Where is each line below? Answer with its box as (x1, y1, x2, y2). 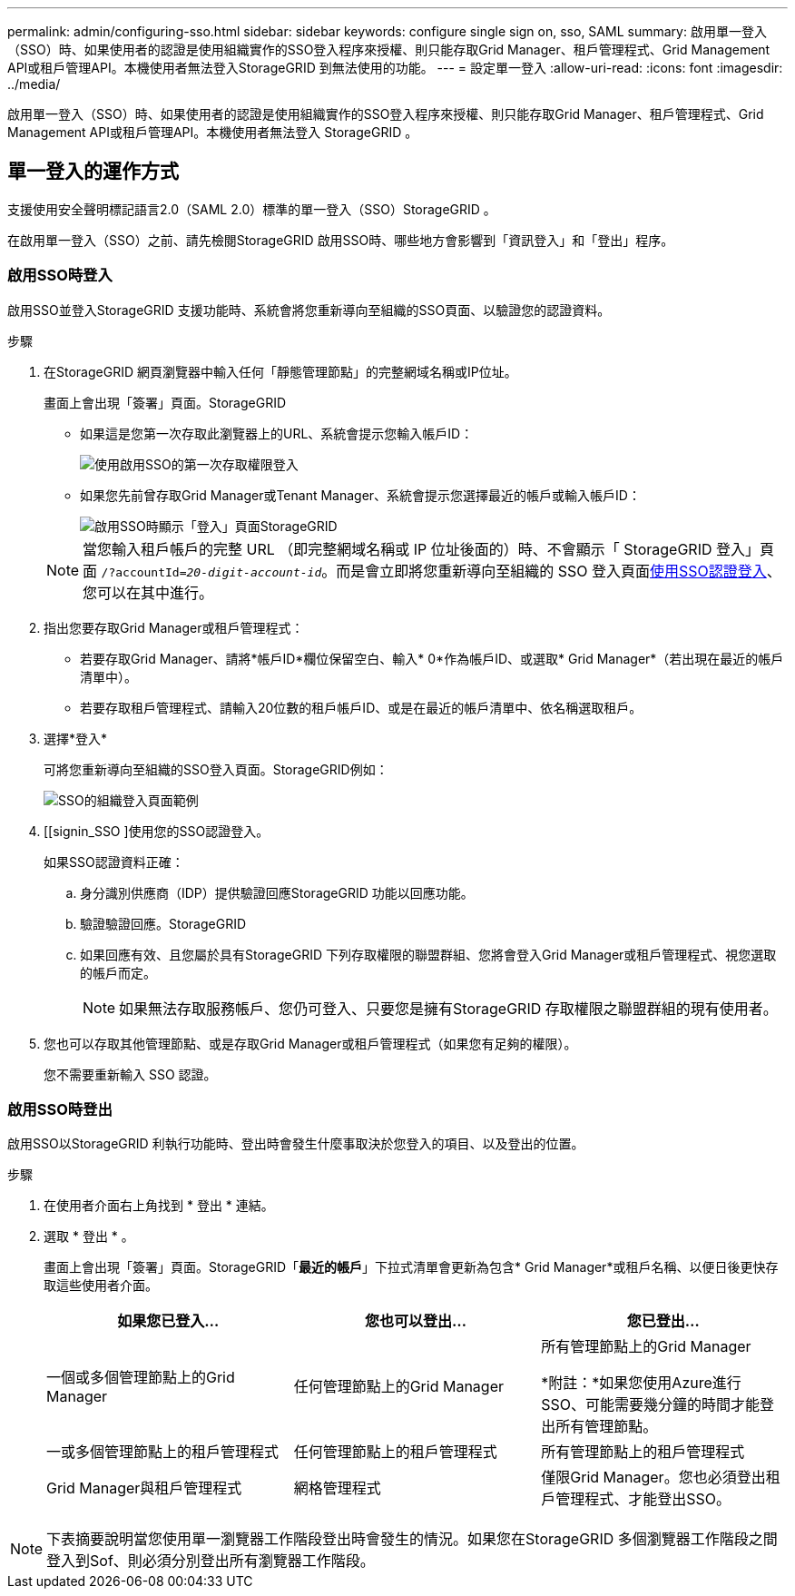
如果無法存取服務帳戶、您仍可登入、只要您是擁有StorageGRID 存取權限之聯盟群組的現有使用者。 (119, 999, 778, 1018)
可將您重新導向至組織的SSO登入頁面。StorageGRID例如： (44, 761, 388, 777)
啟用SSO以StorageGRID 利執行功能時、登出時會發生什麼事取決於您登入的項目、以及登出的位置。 (7, 1136, 584, 1152)
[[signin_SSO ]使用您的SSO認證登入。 (44, 823, 270, 839)
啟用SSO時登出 (7, 1099, 113, 1118)
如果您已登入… (117, 1312, 220, 1331)
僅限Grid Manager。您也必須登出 (541, 1468, 766, 1487)
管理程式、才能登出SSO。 (555, 1490, 731, 1509)
